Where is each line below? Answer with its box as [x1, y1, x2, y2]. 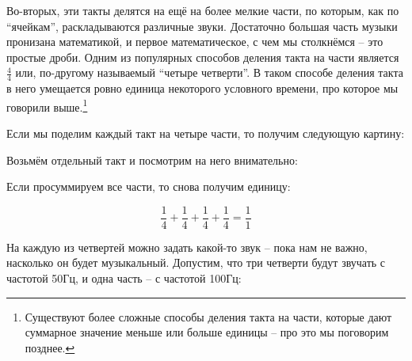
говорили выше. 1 [6, 96, 88, 115]
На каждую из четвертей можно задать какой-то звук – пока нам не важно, [6, 238, 368, 255]
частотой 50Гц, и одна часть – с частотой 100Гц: [6, 270, 242, 287]
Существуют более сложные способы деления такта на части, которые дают [25, 308, 392, 325]
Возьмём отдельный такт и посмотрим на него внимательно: [6, 151, 298, 168]
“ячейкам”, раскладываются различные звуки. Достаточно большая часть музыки [6, 17, 398, 34]
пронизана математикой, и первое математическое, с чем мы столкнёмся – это [6, 33, 383, 50]
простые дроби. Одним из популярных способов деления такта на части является [6, 48, 399, 65]
